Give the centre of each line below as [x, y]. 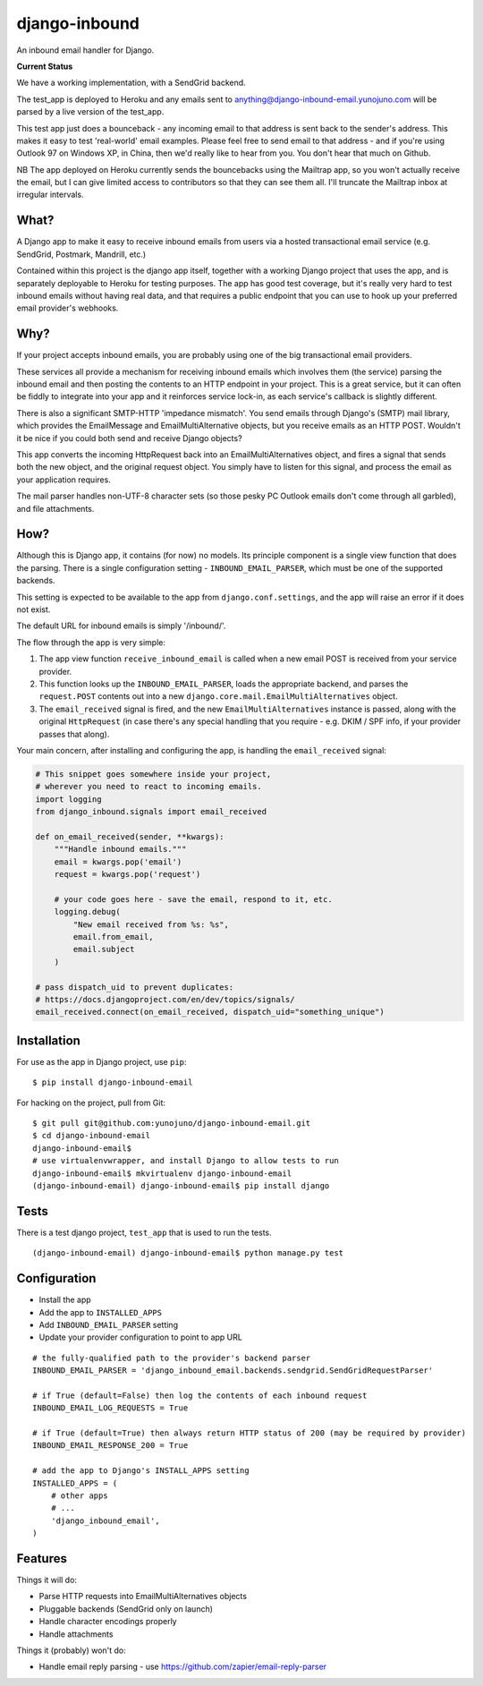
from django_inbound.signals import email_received [151, 812]
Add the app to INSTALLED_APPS [101, 1312]
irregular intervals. [50, 195]
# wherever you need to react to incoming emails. [149, 787]
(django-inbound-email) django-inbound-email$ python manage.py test [188, 1253]
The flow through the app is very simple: [91, 642]
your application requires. [64, 480]
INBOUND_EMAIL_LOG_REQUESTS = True [110, 1408]
